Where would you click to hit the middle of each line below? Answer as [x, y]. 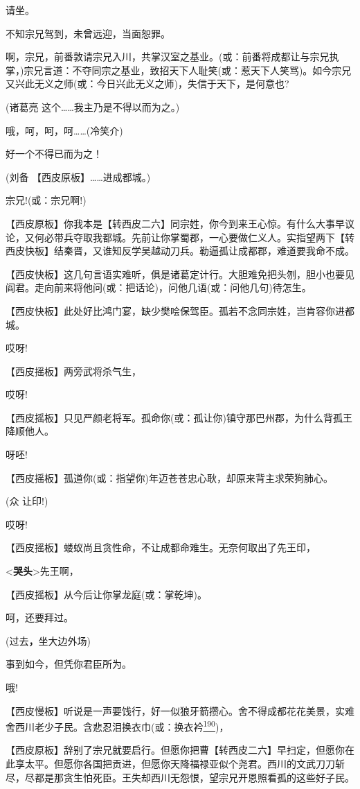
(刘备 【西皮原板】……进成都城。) [78, 176]
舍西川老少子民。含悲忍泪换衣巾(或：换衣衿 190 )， [117, 726]
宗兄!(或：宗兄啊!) [46, 200]
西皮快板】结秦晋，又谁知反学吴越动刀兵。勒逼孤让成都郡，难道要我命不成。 [180, 251]
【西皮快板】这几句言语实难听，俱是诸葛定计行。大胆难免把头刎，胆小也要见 [180, 274]
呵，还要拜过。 [39, 617]
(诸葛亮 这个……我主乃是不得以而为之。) [93, 106]
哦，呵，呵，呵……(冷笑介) [64, 130]
